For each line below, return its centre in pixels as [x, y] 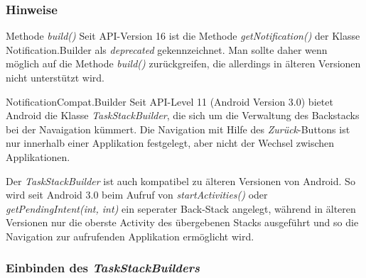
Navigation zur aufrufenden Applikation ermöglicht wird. [130, 236]
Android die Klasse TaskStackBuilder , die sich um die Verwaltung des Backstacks [183, 115]
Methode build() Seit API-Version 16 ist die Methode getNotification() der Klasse [183, 36]
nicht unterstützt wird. [55, 77]
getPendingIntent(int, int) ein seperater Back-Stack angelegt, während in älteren [181, 208]
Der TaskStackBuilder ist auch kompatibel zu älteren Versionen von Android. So [181, 180]
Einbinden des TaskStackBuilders [103, 268]
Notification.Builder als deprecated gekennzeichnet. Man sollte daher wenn [167, 49]
